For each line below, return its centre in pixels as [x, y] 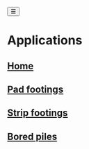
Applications [45, 41]
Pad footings [35, 89]
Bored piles [32, 136]
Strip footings [38, 113]
